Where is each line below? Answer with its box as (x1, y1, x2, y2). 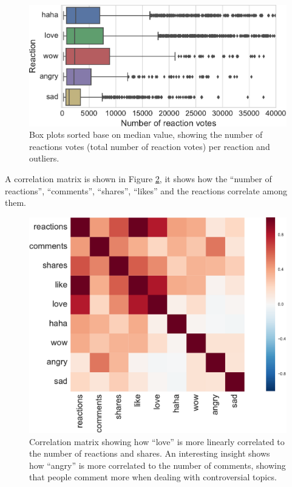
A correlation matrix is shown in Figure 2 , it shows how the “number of (5, 172, 272, 185)
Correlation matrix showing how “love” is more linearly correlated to (29, 435, 285, 448)
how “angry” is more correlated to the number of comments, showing (29, 458, 286, 471)
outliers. (29, 152, 59, 165)
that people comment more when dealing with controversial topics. (29, 471, 277, 483)
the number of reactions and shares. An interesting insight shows (29, 447, 270, 460)
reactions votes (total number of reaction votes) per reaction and (29, 140, 270, 152)
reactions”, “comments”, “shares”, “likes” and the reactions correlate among (5, 184, 287, 197)
